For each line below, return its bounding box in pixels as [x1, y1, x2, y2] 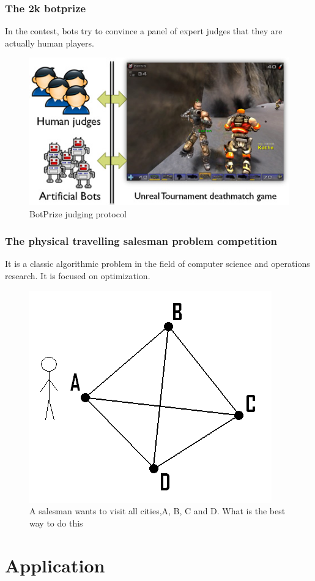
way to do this [29, 516, 83, 529]
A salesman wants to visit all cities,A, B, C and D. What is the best [29, 504, 286, 517]
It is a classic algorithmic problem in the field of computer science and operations [5, 257, 310, 270]
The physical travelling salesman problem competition [5, 233, 278, 249]
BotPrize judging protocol [29, 207, 127, 220]
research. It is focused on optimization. [5, 269, 150, 282]
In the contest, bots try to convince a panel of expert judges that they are [5, 24, 283, 37]
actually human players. [5, 36, 94, 49]
